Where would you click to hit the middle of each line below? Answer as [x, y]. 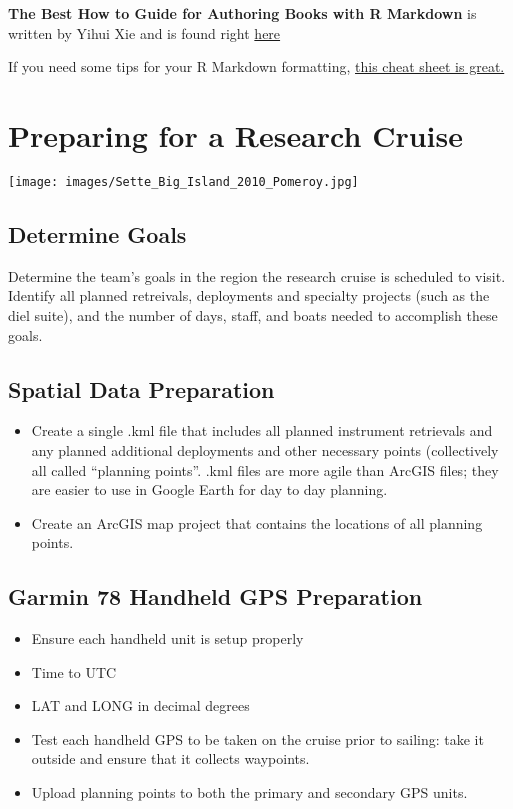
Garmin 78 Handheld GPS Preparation [215, 596]
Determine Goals [97, 233]
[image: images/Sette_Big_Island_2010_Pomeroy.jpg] [183, 181]
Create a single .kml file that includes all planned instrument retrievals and [262, 430]
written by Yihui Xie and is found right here [144, 32]
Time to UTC [74, 671]
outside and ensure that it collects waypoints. [170, 758]
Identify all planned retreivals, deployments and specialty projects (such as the [249, 295]
